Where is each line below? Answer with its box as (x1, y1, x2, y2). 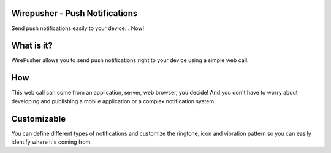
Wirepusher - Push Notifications (11, 8, 138, 18)
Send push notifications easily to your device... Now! (11, 25, 145, 32)
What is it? (11, 41, 53, 51)
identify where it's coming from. (11, 138, 92, 146)
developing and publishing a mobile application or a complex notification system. (11, 97, 216, 104)
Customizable (11, 114, 66, 124)
